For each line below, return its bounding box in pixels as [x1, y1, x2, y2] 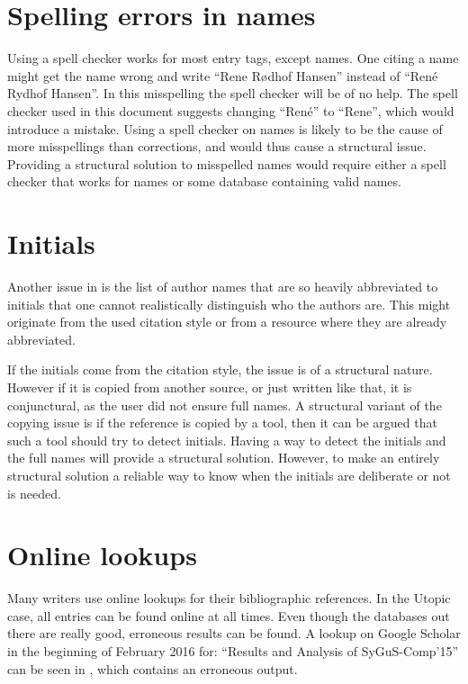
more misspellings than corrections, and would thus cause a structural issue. [7, 137, 427, 156]
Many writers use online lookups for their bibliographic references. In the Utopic [7, 589, 451, 607]
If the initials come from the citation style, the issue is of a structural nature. [7, 360, 433, 379]
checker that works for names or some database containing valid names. [7, 172, 401, 191]
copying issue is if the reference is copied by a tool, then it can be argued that [7, 413, 437, 432]
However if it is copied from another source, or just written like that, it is [7, 377, 412, 396]
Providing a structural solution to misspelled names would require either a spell [7, 154, 446, 173]
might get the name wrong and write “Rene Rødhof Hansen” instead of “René [7, 66, 438, 85]
